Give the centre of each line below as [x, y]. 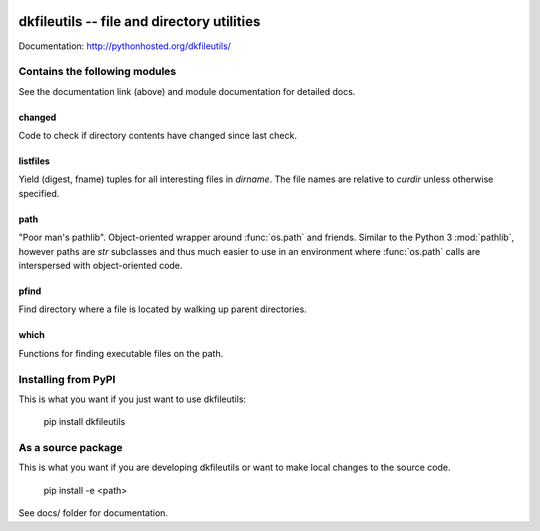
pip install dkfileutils [84, 422]
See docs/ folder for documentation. [93, 513]
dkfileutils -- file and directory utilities [139, 21]
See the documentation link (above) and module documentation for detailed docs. [187, 91]
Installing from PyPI [67, 379]
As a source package [70, 448]
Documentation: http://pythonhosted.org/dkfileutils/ [125, 46]
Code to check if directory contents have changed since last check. [157, 136]
